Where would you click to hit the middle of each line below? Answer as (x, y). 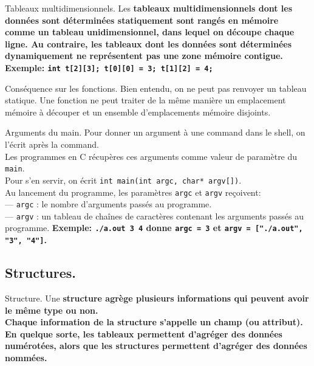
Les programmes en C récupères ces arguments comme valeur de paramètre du (151, 156)
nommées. (26, 357)
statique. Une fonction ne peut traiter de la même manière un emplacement (145, 100)
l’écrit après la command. (52, 144)
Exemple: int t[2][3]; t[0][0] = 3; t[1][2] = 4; (109, 67)
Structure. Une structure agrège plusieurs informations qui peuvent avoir (157, 298)
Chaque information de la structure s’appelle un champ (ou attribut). (154, 322)
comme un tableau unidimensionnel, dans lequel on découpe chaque (150, 32)
